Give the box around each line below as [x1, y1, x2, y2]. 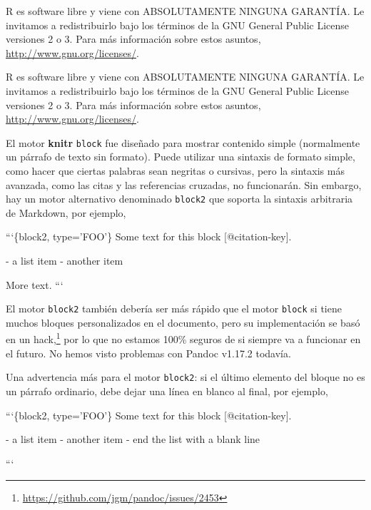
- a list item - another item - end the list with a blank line [6, 432, 260, 447]
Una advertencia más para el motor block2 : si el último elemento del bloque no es [6, 369, 365, 384]
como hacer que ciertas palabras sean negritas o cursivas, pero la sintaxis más [6, 163, 345, 178]
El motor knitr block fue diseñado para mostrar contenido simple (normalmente [6, 135, 360, 150]
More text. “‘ [6, 277, 63, 292]
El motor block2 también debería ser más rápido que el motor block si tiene [6, 301, 342, 316]
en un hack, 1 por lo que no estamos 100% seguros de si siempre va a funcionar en [6, 330, 361, 347]
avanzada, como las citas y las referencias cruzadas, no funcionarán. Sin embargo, [6, 177, 362, 192]
